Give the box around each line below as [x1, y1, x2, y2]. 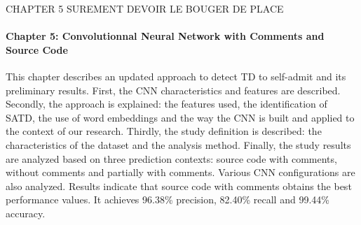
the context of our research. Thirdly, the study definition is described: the [6, 124, 322, 138]
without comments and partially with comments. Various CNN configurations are [6, 165, 355, 180]
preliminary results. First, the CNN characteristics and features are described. [6, 82, 341, 97]
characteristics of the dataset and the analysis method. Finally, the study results [6, 137, 351, 152]
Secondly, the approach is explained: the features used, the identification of [6, 96, 327, 111]
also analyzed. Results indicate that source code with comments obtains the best [6, 178, 352, 193]
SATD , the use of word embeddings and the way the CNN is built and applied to [6, 110, 355, 124]
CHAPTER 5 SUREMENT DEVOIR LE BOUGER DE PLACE [6, 1, 284, 15]
